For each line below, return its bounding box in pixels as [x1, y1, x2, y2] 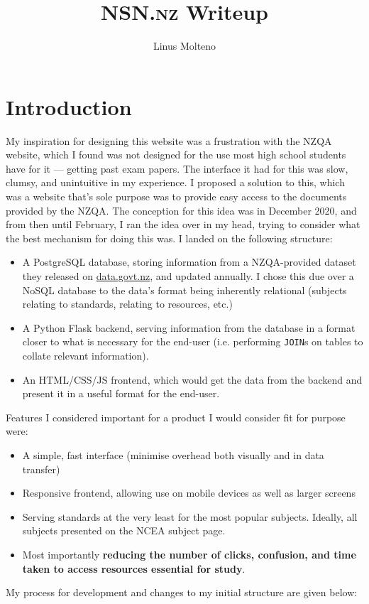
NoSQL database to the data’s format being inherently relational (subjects [22, 282, 347, 297]
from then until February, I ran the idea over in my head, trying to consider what [6, 217, 360, 232]
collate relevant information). [22, 348, 149, 363]
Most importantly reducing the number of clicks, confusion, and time [22, 546, 356, 561]
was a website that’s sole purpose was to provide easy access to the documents [6, 189, 347, 204]
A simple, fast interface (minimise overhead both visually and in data [22, 448, 324, 462]
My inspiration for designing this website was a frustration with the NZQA [6, 133, 332, 148]
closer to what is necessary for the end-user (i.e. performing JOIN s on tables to [22, 334, 363, 349]
